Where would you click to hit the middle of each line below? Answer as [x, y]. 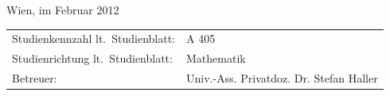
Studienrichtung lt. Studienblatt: [92, 58]
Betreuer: [35, 78]
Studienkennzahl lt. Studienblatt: [94, 38]
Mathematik [216, 58]
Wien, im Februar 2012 [63, 10]
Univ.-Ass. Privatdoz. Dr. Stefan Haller [282, 78]
